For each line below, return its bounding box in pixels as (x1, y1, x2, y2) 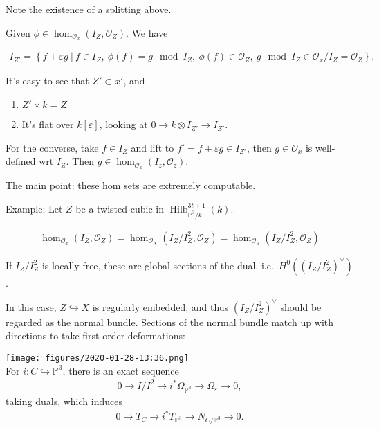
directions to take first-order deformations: (6, 328, 185, 343)
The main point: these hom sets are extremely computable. (6, 178, 256, 192)
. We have (126, 25, 168, 39)
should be (280, 299, 322, 314)
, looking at (99, 117, 148, 132)
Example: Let (6, 201, 63, 215)
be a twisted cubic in (75, 201, 164, 215)
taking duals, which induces (6, 393, 122, 408)
